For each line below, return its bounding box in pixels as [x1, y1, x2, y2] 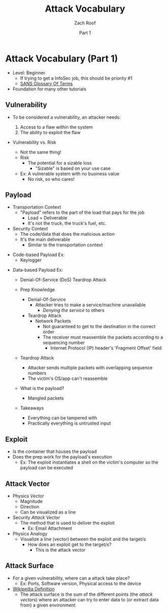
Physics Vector [12, 493, 44, 499]
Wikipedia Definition [12, 586, 55, 592]
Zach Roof [74, 20, 96, 26]
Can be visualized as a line [20, 509, 76, 515]
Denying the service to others [43, 307, 105, 313]
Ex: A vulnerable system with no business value [20, 171, 120, 177]
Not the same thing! [20, 149, 62, 155]
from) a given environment [20, 602, 76, 608]
